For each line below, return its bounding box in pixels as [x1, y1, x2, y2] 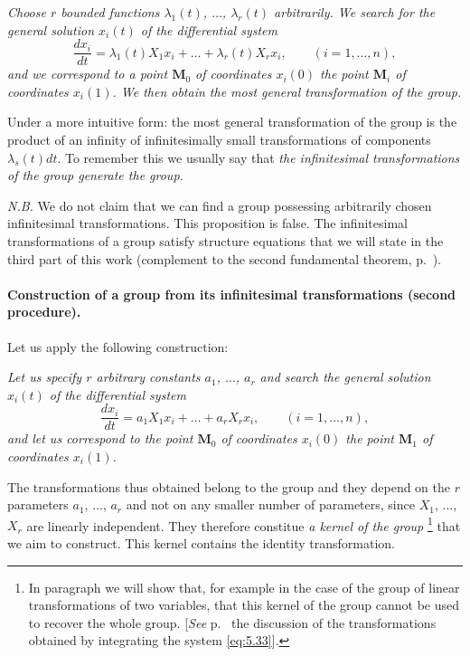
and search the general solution [259, 367, 431, 386]
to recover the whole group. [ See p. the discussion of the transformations [28, 613, 437, 632]
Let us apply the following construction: [7, 337, 229, 356]
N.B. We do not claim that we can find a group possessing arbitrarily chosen [7, 195, 432, 214]
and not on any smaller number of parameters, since [126, 495, 415, 514]
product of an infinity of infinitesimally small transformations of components [7, 130, 431, 149]
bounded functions [61, 3, 160, 21]
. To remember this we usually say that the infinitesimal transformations [57, 147, 460, 166]
